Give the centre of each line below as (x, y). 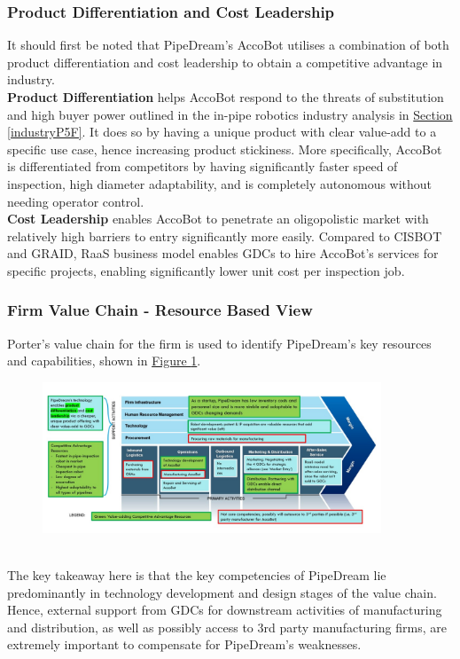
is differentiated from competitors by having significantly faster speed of (203, 166)
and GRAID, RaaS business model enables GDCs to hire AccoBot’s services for (223, 253)
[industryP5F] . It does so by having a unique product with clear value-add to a (222, 132)
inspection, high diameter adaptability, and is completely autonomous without (220, 183)
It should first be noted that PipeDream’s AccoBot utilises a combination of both (228, 45)
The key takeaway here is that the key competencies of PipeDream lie (197, 575)
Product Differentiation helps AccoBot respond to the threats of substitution (226, 97)
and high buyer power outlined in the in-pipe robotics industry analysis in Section (230, 114)
